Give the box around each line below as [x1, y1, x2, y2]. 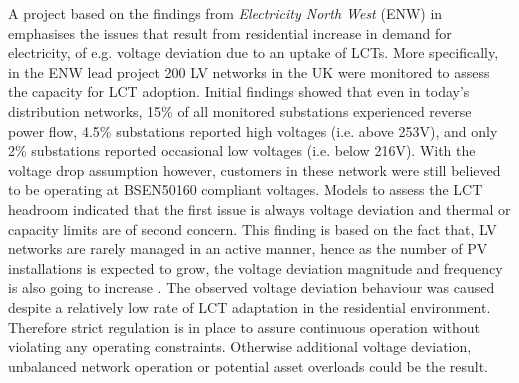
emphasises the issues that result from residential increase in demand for [8, 22, 452, 43]
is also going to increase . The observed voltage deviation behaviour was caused [8, 277, 495, 298]
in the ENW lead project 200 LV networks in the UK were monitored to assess [8, 61, 490, 82]
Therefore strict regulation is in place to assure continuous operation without [8, 316, 480, 337]
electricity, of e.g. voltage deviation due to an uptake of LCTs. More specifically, [8, 42, 499, 63]
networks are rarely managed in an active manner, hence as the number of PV [8, 238, 488, 259]
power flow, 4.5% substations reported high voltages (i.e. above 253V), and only [8, 120, 498, 141]
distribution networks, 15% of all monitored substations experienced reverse [8, 100, 472, 121]
